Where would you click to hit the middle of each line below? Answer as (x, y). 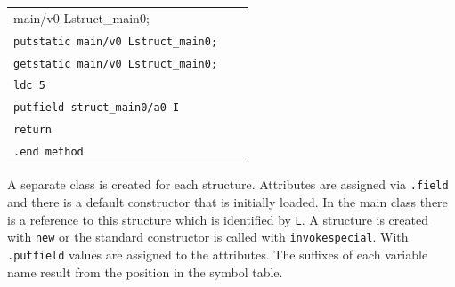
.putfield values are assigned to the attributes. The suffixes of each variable (218, 254)
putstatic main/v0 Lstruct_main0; (116, 41)
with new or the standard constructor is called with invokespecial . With (208, 237)
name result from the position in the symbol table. (145, 271)
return (32, 130)
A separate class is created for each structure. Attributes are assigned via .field (228, 184)
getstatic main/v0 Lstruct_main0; (116, 64)
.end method (49, 152)
